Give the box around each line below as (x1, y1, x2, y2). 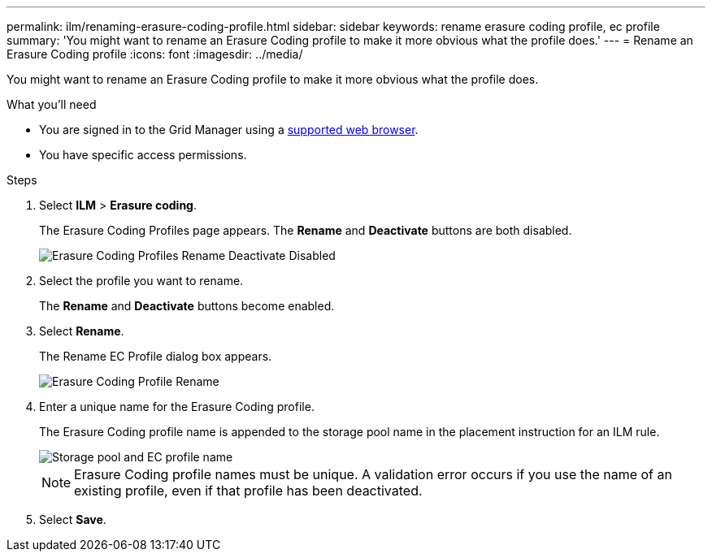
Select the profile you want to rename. (39, 274, 244, 288)
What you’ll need (7, 97, 97, 111)
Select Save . (39, 513, 106, 526)
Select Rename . (39, 324, 124, 338)
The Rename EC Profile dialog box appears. (39, 349, 272, 363)
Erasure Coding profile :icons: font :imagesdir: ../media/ (7, 47, 303, 61)
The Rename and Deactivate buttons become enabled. (39, 299, 335, 313)
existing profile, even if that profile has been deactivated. (74, 482, 423, 499)
